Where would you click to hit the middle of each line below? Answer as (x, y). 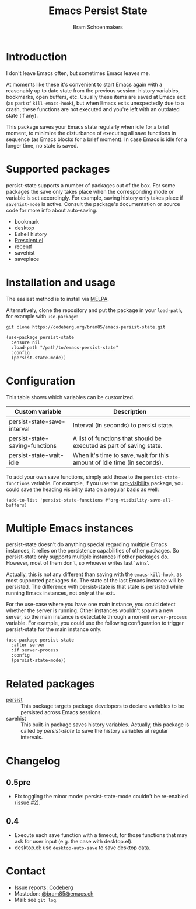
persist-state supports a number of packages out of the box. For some (91, 185)
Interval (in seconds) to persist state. (123, 425)
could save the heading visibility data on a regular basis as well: (83, 489)
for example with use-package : (42, 316)
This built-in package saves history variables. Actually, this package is (105, 725)
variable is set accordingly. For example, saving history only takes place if (95, 198)
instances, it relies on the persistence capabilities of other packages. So (92, 551)
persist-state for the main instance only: (54, 629)
